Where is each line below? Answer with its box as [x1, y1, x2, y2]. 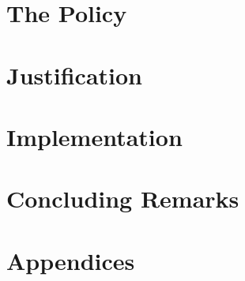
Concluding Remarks [6, 182, 239, 215]
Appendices [6, 244, 135, 276]
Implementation [6, 120, 183, 152]
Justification [6, 58, 142, 91]
